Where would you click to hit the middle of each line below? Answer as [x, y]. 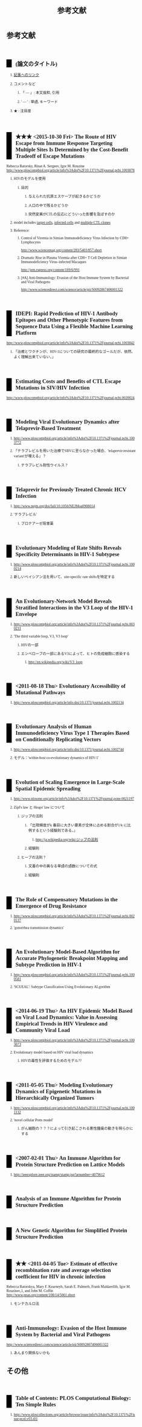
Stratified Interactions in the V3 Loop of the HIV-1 [74, 608]
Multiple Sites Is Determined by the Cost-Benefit [72, 149]
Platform [26, 333]
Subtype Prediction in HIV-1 [49, 965]
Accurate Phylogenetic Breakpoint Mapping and [72, 958]
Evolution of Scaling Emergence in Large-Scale [70, 782]
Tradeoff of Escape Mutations [50, 156]
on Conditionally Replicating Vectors [58, 739]
